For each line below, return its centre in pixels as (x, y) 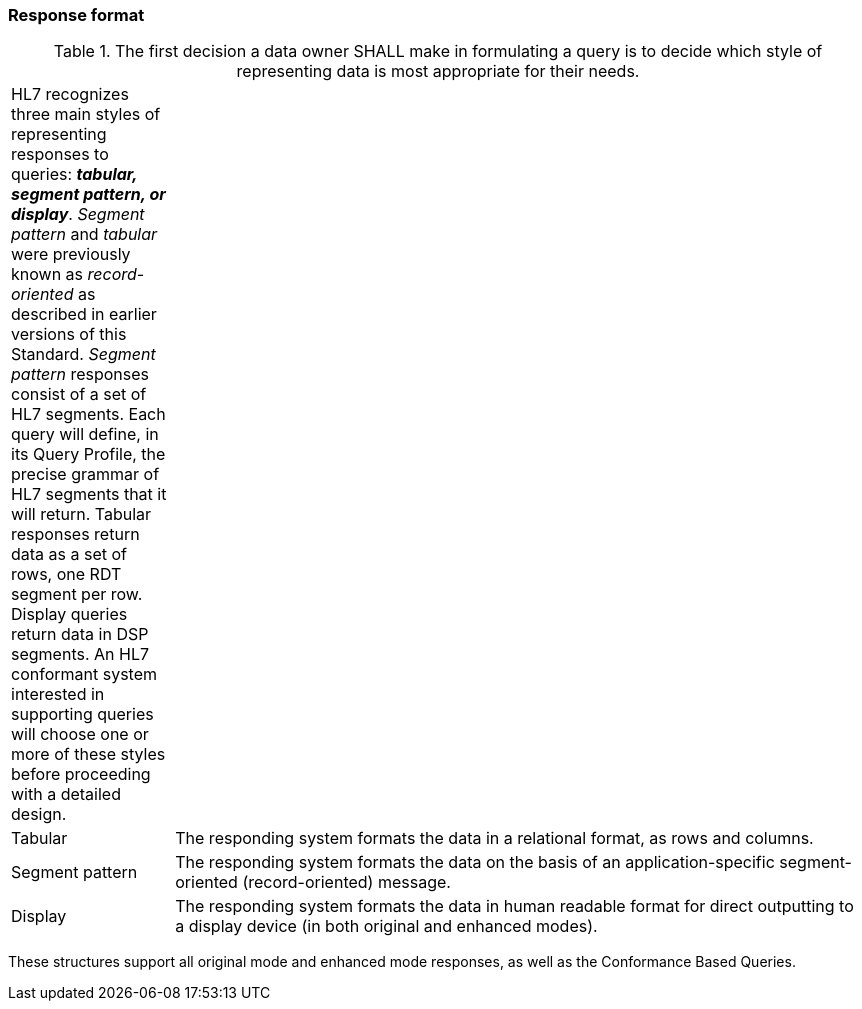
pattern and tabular (84, 234)
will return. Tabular (81, 514)
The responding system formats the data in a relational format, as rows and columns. (494, 838)
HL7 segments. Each (88, 414)
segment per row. (77, 594)
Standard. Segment (83, 354)
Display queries (69, 614)
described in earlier (84, 314)
